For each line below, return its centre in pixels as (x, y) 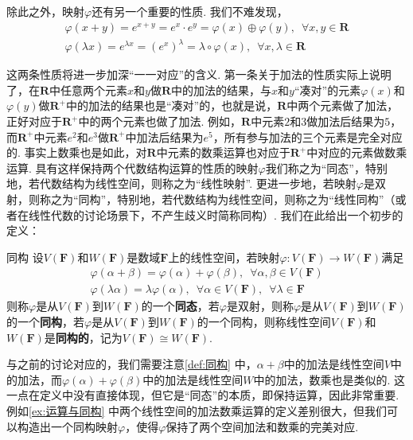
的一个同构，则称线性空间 (264, 322)
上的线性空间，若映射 (224, 257)
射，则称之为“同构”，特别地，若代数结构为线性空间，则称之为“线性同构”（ (201, 199)
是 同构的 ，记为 (83, 337)
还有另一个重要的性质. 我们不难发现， (190, 11)
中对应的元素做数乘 (357, 152)
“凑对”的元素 (327, 90)
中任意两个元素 (89, 90)
